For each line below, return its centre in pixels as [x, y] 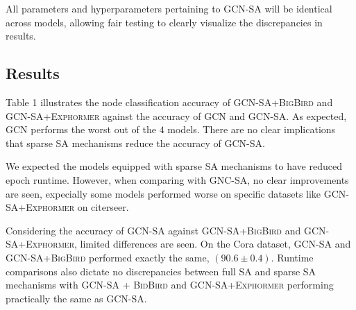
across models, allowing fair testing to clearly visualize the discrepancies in [164, 22]
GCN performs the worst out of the [81, 129]
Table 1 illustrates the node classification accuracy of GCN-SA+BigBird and [169, 102]
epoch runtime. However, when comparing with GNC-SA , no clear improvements [177, 179]
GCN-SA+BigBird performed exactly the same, [108, 257]
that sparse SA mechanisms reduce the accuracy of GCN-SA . [135, 143]
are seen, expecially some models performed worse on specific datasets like [163, 193]
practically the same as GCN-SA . [76, 298]
